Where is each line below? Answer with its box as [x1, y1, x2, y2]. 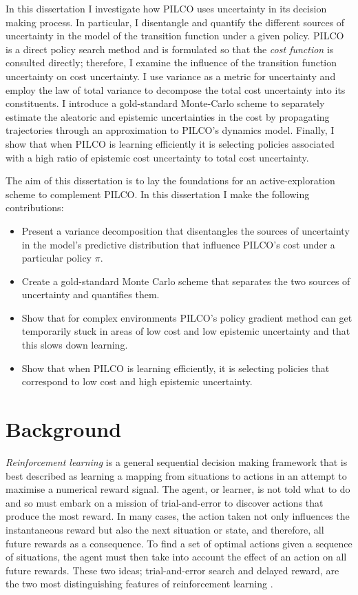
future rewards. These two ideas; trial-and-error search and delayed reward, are [6, 563, 339, 577]
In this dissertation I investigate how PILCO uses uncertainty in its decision [6, 1, 327, 15]
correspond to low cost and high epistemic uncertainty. [21, 374, 253, 389]
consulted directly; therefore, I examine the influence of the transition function [6, 55, 337, 70]
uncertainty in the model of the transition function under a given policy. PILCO [6, 28, 344, 43]
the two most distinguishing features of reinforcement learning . [6, 576, 273, 591]
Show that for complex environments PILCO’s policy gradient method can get [21, 310, 352, 324]
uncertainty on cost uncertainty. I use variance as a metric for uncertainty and [6, 68, 336, 83]
